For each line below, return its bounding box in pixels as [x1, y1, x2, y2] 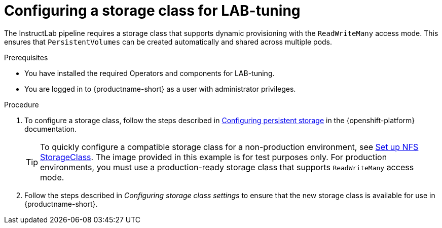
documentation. [24, 124, 77, 133]
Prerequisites [4, 53, 48, 62]
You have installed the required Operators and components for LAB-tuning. [24, 68, 275, 78]
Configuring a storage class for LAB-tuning [4, 2, 301, 19]
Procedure [4, 100, 39, 109]
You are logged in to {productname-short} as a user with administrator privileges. [24, 84, 296, 93]
